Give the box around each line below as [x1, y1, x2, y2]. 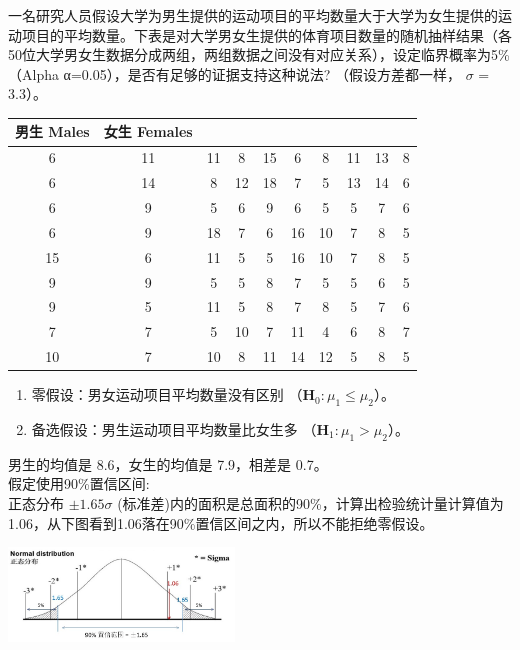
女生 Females [103, 121, 193, 142]
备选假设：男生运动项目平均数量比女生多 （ [31, 418, 317, 439]
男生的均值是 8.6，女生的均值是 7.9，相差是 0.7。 [8, 453, 328, 474]
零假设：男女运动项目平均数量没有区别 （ [31, 384, 303, 405]
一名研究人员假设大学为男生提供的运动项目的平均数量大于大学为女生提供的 [8, 5, 498, 25]
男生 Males [15, 121, 90, 142]
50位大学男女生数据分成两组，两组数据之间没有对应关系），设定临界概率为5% [8, 44, 510, 65]
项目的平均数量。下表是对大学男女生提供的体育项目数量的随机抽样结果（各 [21, 24, 512, 45]
